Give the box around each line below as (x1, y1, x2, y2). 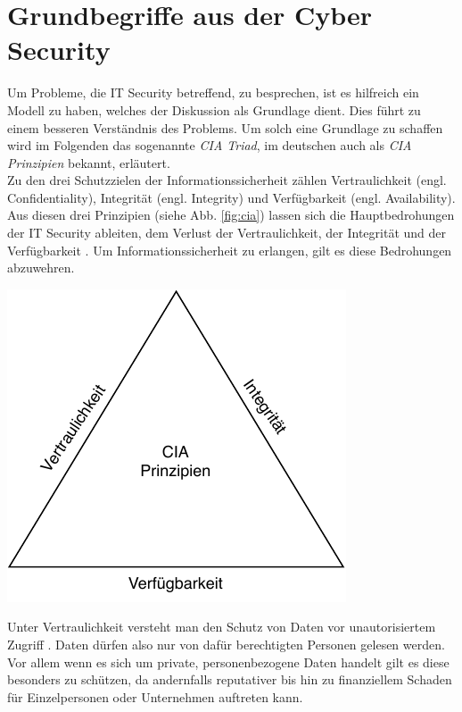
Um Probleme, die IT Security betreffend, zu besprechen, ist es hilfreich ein (7, 83, 419, 102)
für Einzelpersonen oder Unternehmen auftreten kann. (7, 687, 303, 706)
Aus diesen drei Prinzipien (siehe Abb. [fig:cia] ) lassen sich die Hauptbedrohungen (7, 205, 455, 224)
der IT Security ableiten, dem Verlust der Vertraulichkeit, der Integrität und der (7, 223, 447, 242)
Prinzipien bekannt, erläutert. (7, 153, 170, 172)
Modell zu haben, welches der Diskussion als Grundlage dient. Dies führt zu (7, 100, 421, 119)
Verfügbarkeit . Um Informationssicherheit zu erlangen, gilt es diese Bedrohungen (7, 240, 452, 259)
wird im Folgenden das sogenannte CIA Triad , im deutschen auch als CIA (7, 136, 412, 155)
